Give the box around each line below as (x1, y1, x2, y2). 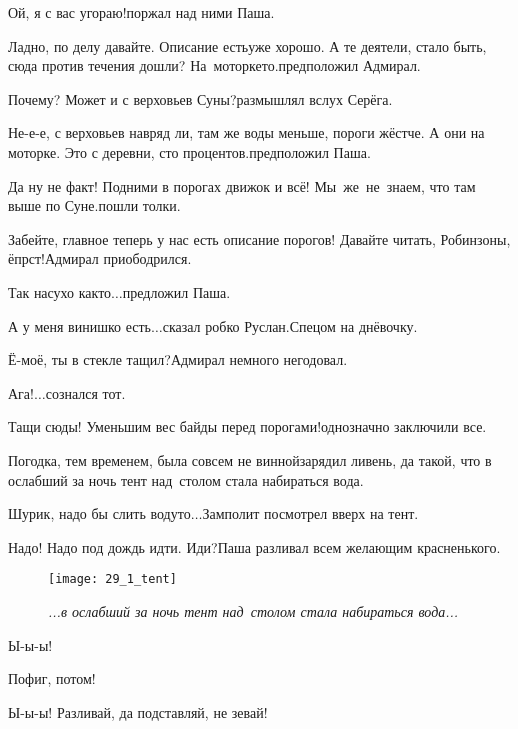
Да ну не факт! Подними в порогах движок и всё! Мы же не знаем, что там (8, 175, 476, 196)
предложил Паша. (122, 281, 231, 302)
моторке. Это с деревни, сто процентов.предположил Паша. (8, 141, 371, 162)
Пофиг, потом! (8, 668, 96, 689)
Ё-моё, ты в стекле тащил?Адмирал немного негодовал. (8, 349, 348, 370)
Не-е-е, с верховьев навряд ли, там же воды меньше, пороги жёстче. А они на (8, 122, 485, 143)
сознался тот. (45, 382, 126, 403)
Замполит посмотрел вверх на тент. (202, 503, 419, 524)
